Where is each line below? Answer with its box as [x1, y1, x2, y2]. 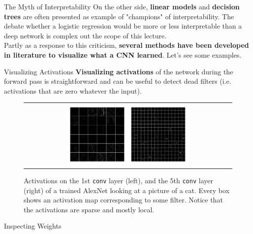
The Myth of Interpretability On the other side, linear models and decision [4, 1, 240, 11]
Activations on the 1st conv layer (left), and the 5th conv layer [24, 175, 213, 185]
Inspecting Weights [4, 221, 62, 231]
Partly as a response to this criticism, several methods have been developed [4, 40, 249, 50]
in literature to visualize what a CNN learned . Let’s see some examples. [4, 49, 242, 60]
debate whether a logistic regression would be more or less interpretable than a [4, 21, 242, 31]
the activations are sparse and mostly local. [24, 204, 155, 214]
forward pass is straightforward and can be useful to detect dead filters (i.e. [4, 76, 231, 86]
